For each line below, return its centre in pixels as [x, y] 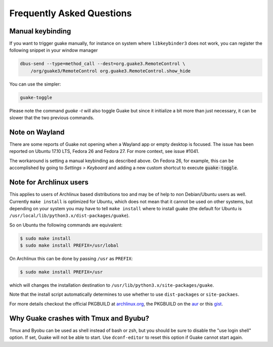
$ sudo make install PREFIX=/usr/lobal [69, 245]
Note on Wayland [37, 132]
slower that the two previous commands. [52, 118]
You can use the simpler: [35, 84]
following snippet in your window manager [54, 50]
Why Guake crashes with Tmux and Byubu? [79, 318]
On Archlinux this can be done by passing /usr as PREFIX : [71, 259]
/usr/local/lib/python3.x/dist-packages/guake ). [70, 216]
